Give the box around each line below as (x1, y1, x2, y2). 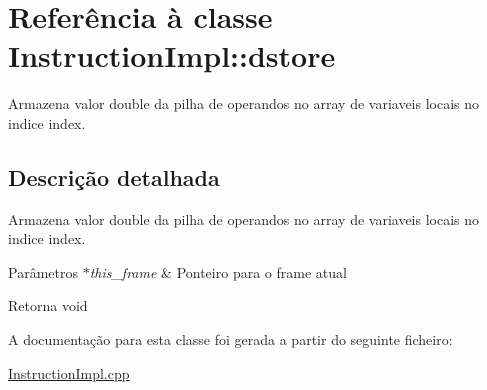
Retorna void (8, 295, 88, 316)
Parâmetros (8, 261, 78, 282)
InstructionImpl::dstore (8, 35, 336, 76)
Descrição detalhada (8, 161, 220, 192)
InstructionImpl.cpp (8, 362, 130, 383)
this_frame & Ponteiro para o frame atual (89, 261, 347, 282)
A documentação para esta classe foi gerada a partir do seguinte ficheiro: (8, 329, 453, 350)
